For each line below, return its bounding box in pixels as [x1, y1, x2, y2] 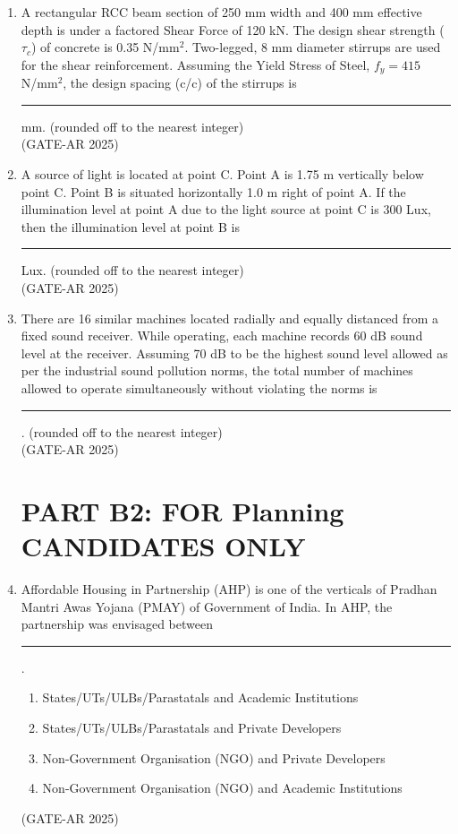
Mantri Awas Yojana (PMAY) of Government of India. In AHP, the [21, 597, 393, 615]
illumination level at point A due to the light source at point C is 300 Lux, [21, 200, 431, 219]
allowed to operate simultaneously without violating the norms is [21, 378, 377, 397]
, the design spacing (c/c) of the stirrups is [63, 73, 297, 92]
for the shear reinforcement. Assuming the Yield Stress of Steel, [21, 55, 370, 73]
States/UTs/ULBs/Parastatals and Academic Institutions [42, 688, 359, 707]
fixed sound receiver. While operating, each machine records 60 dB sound [21, 326, 423, 345]
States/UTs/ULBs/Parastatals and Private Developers [42, 718, 342, 737]
